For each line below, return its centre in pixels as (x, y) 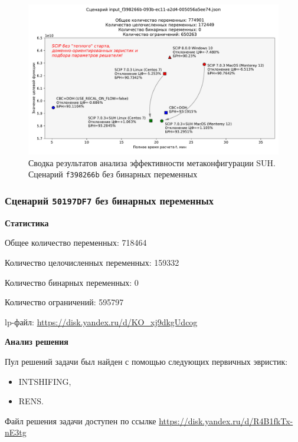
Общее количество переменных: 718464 (76, 243)
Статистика (27, 222)
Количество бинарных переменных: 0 (72, 282)
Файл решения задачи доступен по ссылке (81, 420)
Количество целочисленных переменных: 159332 (92, 263)
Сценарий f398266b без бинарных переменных (113, 174)
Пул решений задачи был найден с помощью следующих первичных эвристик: (146, 362)
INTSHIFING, (45, 381)
